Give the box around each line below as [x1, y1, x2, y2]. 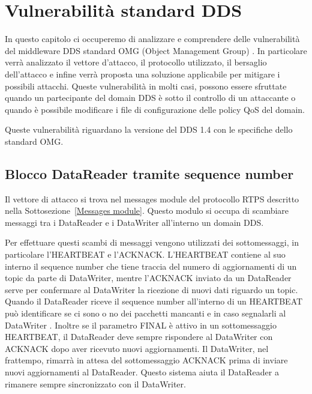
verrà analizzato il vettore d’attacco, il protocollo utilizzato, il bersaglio [5, 56, 267, 68]
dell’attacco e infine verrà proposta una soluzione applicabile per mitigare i [5, 67, 280, 80]
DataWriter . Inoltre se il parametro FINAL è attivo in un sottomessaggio [5, 318, 277, 331]
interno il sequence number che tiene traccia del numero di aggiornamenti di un [5, 259, 297, 272]
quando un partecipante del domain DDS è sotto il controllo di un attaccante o [5, 91, 296, 104]
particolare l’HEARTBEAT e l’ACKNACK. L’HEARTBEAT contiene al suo [5, 248, 286, 261]
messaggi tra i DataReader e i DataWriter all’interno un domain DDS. [5, 216, 264, 228]
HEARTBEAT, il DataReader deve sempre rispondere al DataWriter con [5, 330, 273, 343]
